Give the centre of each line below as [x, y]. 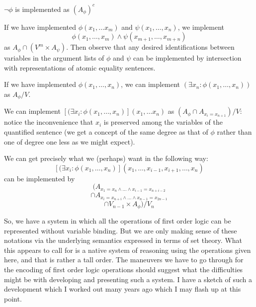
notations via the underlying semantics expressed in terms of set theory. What [123, 240]
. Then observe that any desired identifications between [150, 47]
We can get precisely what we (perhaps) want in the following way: [106, 158]
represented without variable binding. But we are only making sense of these [121, 230]
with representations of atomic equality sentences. [80, 67]
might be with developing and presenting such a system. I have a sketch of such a [128, 279]
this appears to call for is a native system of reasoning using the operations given [128, 250]
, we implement [201, 27]
